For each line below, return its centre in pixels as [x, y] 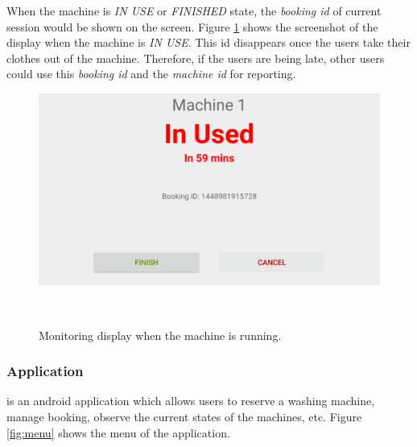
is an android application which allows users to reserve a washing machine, [191, 401]
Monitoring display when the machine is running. [160, 335]
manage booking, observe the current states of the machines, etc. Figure [184, 417]
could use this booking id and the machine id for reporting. [151, 74]
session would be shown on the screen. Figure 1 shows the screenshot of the [192, 26]
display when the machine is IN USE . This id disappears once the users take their [208, 42]
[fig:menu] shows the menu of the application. [118, 432]
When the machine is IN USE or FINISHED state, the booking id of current [194, 10]
